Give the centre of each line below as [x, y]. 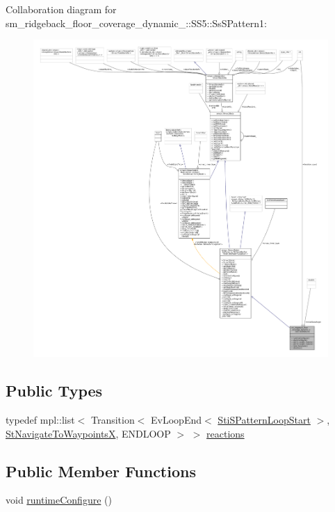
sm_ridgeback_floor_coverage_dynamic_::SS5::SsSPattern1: [136, 23]
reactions [226, 433]
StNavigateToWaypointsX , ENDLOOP [88, 433]
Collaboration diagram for [61, 9]
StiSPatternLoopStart [264, 420]
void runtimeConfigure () [59, 500]
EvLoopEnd [177, 420]
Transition [113, 420]
